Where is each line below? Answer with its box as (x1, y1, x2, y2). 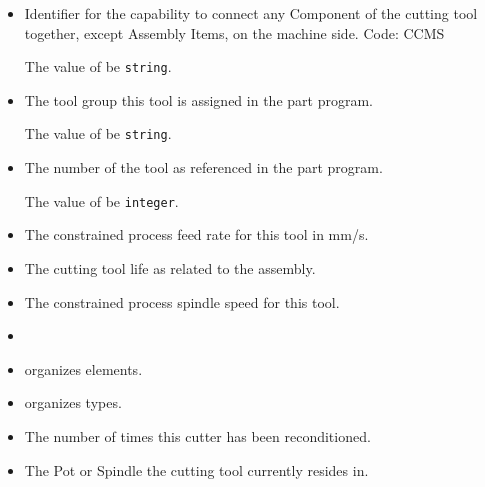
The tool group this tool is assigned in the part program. (24, 89, 373, 110)
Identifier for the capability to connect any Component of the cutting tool (24, 3, 478, 23)
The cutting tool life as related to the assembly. (24, 257, 316, 278)
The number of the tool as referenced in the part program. (24, 157, 383, 178)
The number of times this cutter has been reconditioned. (24, 425, 371, 446)
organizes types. (24, 392, 122, 413)
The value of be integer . (24, 190, 179, 211)
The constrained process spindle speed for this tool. (24, 291, 340, 312)
